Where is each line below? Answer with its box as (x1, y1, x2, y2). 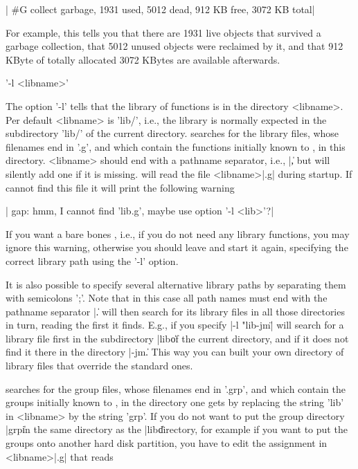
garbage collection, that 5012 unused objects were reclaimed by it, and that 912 (6, 39, 343, 53)
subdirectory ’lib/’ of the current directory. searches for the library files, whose (6, 126, 339, 140)
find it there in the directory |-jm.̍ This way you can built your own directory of (6, 344, 344, 359)
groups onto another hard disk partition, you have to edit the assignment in (6, 436, 328, 450)
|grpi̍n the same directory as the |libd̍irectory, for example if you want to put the (6, 422, 348, 436)
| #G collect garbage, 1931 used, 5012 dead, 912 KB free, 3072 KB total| (6, 2, 315, 16)
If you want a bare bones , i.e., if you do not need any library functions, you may (6, 226, 350, 241)
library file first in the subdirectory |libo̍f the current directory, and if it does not (6, 331, 349, 345)
